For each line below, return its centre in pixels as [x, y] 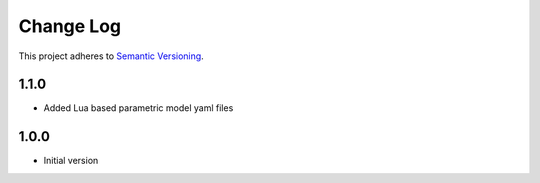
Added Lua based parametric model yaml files [138, 108]
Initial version [71, 161]
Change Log [70, 26]
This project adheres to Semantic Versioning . [111, 56]
